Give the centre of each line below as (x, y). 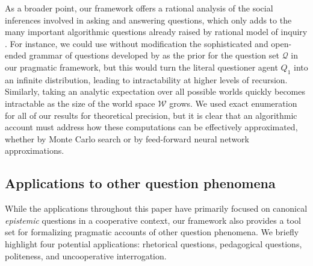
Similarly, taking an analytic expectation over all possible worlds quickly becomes (155, 91)
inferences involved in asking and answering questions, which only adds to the (148, 20)
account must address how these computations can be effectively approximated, (151, 127)
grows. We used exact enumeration (233, 103)
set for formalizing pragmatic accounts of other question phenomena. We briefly (152, 232)
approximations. (35, 150)
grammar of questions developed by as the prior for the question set (154, 55)
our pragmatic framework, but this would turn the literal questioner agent (141, 67)
